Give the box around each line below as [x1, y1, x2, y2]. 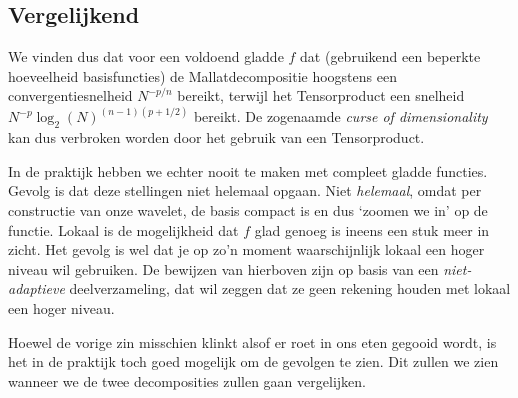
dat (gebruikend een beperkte [300, 46, 481, 67]
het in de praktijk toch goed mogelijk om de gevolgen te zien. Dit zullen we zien [8, 351, 499, 372]
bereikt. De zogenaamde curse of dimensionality [193, 106, 488, 127]
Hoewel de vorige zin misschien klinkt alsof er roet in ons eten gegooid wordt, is [8, 331, 497, 352]
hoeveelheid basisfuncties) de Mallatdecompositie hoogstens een [8, 65, 397, 86]
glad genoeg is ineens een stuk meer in [254, 219, 490, 240]
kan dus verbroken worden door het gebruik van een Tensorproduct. [8, 127, 425, 148]
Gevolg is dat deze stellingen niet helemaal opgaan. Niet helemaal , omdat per [8, 180, 482, 201]
